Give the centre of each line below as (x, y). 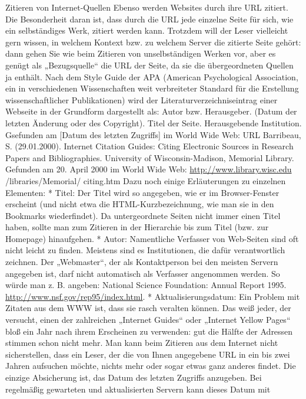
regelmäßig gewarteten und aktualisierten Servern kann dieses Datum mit (138, 389)
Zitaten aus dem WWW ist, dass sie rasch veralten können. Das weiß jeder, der (148, 308)
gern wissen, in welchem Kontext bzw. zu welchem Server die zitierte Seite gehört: (153, 42)
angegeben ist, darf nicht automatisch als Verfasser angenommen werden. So (143, 273)
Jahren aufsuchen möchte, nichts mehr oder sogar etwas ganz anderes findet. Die (151, 366)
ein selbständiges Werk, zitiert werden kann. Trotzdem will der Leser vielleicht (147, 30)
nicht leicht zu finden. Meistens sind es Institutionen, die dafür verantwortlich (145, 250)
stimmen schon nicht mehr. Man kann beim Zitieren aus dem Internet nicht (142, 343)
